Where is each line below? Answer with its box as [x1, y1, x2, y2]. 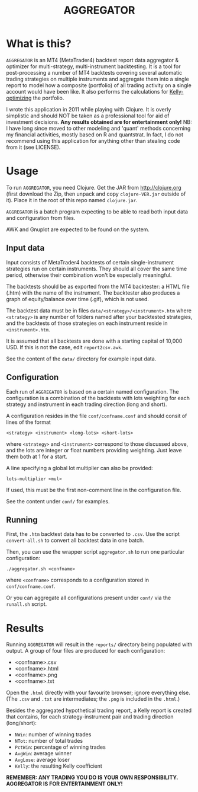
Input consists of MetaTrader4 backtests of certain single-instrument [6, 258, 174, 266]
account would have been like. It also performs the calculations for [6, 88, 168, 95]
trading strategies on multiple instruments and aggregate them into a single [6, 75, 189, 82]
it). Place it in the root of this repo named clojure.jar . [6, 196, 138, 203]
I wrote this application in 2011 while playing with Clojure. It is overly [6, 106, 171, 113]
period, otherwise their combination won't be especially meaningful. [6, 271, 172, 279]
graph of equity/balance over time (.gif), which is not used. [6, 295, 150, 302]
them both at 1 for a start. [6, 453, 68, 460]
